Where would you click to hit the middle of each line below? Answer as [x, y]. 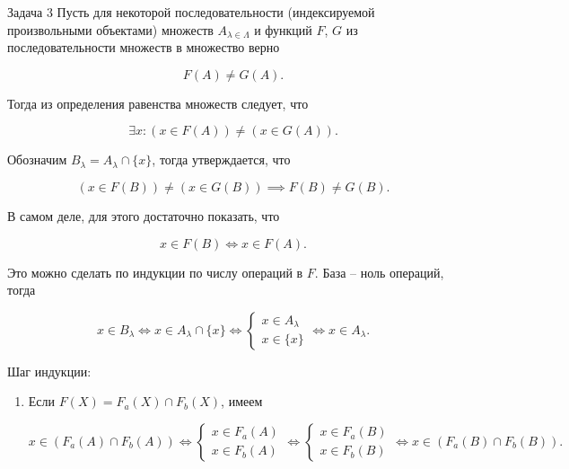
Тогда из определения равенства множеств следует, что [158, 103]
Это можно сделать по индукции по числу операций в [155, 272]
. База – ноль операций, [379, 272]
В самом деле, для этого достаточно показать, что [144, 215]
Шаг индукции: [49, 371]
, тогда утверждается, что [221, 159]
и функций [283, 29]
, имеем [242, 401]
